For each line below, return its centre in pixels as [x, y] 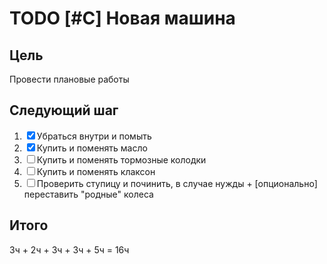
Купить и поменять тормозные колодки [121, 159]
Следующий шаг [64, 110]
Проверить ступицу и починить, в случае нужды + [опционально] [177, 183]
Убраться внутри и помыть [94, 136]
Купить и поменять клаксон [96, 171]
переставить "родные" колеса [88, 194]
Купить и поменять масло [92, 148]
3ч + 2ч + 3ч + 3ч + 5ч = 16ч [69, 249]
